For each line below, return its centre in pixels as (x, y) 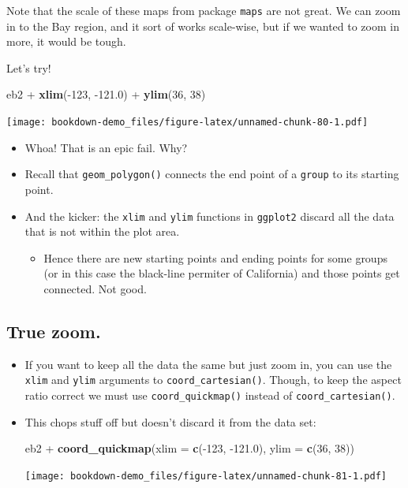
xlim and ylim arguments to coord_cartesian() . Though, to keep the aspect (213, 380)
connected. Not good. (95, 288)
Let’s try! (29, 67)
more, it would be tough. (66, 41)
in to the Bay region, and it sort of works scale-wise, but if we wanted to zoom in (203, 26)
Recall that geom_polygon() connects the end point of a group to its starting (212, 174)
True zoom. (54, 331)
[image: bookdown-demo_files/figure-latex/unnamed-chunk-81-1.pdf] (206, 476)
